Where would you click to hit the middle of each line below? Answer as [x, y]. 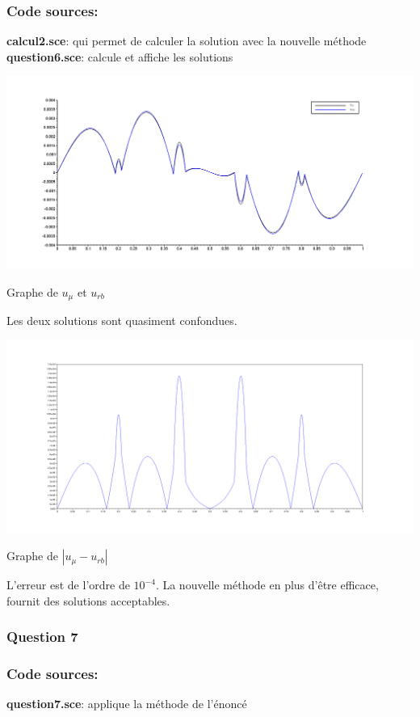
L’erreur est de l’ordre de [68, 585]
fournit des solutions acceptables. [88, 600]
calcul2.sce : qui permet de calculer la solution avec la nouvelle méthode [187, 41]
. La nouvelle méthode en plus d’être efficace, [267, 585]
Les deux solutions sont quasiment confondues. [122, 321]
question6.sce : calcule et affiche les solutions [120, 56]
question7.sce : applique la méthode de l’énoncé [127, 704]
